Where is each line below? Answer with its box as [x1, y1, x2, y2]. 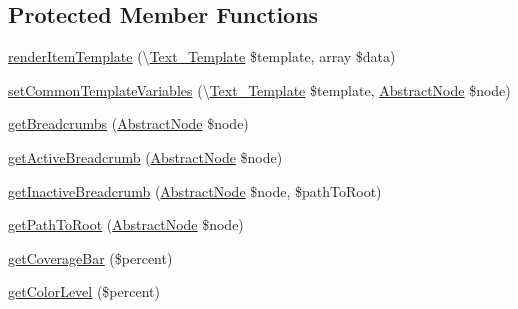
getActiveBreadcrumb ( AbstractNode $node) [8, 146, 283, 167]
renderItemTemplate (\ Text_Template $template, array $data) [8, 46, 396, 67]
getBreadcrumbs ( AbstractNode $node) [8, 113, 249, 134]
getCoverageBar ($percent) [8, 247, 173, 268]
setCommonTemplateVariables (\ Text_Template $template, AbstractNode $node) [8, 79, 511, 100]
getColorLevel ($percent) [8, 281, 160, 302]
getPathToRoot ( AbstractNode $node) [8, 214, 244, 235]
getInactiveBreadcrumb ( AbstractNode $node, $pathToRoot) [8, 180, 382, 201]
